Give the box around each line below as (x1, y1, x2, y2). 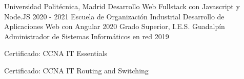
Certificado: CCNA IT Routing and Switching (4, 65, 149, 75)
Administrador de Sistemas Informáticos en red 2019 (4, 31, 169, 41)
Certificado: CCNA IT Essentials (4, 48, 108, 59)
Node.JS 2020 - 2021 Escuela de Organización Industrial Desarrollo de (4, 11, 225, 21)
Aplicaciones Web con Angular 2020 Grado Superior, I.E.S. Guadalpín (4, 21, 225, 32)
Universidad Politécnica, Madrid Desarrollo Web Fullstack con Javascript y (4, 1, 240, 11)
